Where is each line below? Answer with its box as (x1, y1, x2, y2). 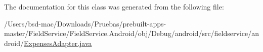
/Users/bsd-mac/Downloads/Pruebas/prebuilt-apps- (4, 18, 166, 28)
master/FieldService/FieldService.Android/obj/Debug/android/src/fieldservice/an (4, 28, 259, 38)
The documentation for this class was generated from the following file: (4, 1, 224, 11)
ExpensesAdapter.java (23, 37, 92, 48)
